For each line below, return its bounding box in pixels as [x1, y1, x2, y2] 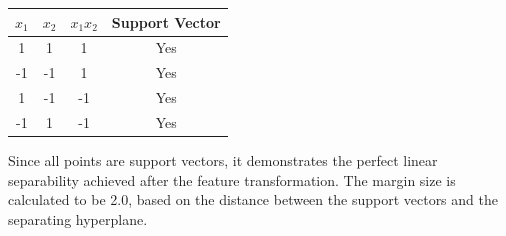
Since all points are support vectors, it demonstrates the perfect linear [8, 149, 438, 170]
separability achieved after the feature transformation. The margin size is [8, 169, 456, 190]
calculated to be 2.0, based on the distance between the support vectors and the [8, 189, 498, 210]
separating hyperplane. [8, 208, 148, 229]
